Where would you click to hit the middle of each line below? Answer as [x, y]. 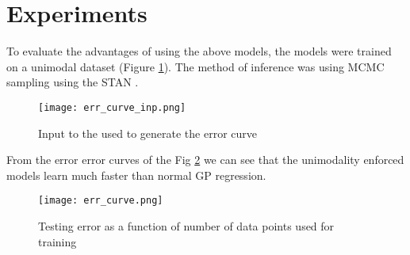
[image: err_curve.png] [101, 201]
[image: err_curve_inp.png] [112, 107]
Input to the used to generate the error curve [148, 133]
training [57, 241]
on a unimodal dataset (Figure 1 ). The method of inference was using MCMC [195, 66]
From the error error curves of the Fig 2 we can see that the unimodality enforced [205, 160]
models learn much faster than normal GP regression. [136, 175]
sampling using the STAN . [73, 82]
